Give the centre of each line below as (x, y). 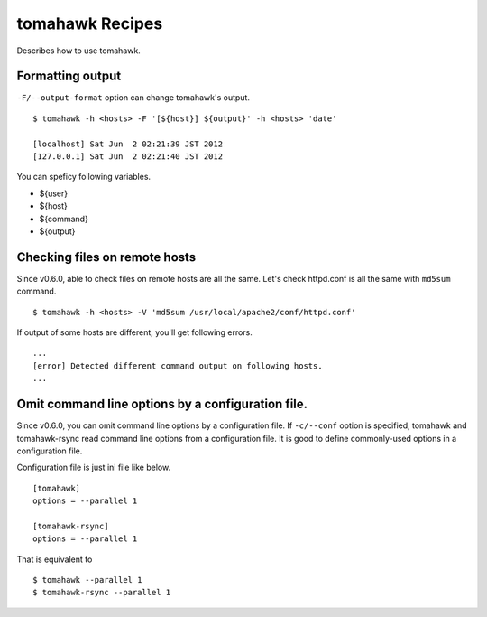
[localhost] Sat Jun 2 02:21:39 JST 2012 (128, 144)
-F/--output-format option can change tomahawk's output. (133, 98)
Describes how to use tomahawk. (79, 51)
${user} (54, 193)
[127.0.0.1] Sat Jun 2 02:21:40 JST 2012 (128, 157)
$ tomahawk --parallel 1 (87, 580)
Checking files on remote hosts (106, 257)
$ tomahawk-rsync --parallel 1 (102, 593)
